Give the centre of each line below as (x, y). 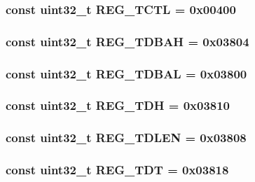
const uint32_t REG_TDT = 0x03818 (117, 170)
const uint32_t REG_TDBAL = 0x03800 (126, 73)
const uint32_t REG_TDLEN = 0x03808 (126, 138)
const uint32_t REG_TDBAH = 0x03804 (127, 41)
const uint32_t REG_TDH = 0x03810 (118, 105)
